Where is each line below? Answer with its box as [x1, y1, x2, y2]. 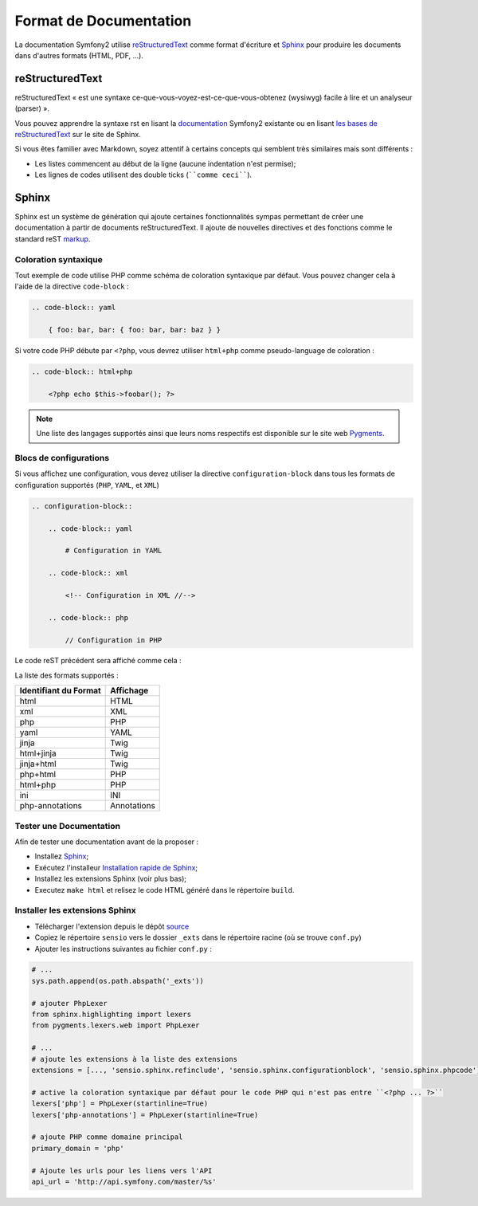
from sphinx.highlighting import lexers [31, 1010, 191, 1019]
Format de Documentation [14, 12, 192, 29]
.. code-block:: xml [48, 568, 129, 578]
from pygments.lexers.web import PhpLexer [31, 1021, 200, 1030]
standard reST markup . [14, 234, 91, 243]
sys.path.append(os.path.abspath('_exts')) [31, 976, 205, 985]
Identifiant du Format [19, 685, 101, 697]
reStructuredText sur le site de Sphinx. [14, 130, 141, 139]
